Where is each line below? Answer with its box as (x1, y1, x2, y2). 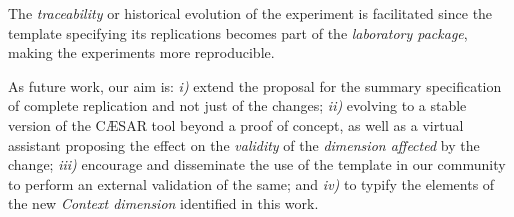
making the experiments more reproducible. (8, 42, 275, 63)
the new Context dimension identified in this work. (8, 193, 319, 214)
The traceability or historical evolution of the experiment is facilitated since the (8, 3, 493, 23)
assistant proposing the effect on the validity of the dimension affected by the (8, 134, 480, 155)
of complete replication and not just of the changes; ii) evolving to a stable (8, 95, 467, 116)
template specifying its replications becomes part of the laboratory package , (8, 22, 468, 43)
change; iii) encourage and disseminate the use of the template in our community (8, 154, 506, 175)
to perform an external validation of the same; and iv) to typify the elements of (8, 173, 495, 194)
